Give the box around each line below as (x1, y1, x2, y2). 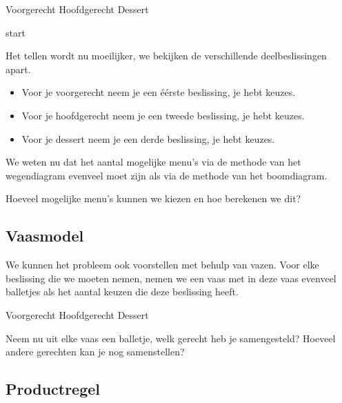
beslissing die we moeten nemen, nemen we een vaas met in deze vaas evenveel (6, 271, 336, 285)
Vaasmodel (6, 225, 84, 246)
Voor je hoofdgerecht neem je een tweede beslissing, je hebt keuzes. (21, 108, 305, 122)
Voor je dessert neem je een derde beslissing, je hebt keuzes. (21, 131, 275, 146)
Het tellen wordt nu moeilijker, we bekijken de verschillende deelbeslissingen (6, 48, 327, 63)
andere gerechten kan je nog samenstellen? (6, 344, 185, 359)
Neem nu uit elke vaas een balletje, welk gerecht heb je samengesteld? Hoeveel (6, 331, 336, 345)
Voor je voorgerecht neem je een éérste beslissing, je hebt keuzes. (21, 85, 296, 99)
